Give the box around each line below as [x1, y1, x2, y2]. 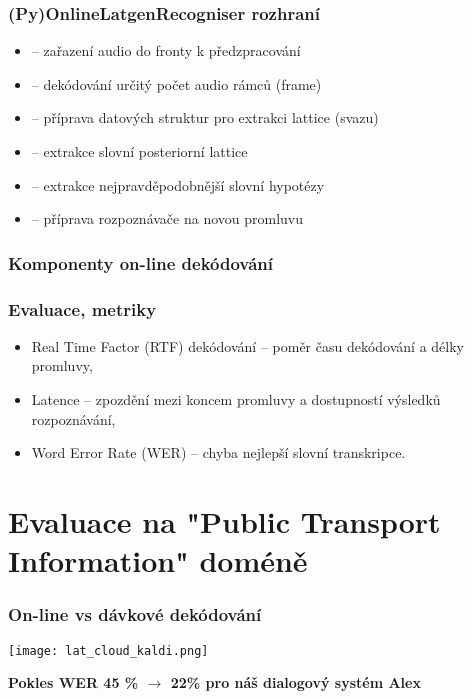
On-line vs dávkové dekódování [8, 602, 262, 627]
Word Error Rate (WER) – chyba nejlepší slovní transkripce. [31, 442, 406, 463]
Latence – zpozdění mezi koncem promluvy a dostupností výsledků [31, 389, 441, 410]
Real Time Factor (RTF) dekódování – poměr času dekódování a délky [31, 335, 464, 356]
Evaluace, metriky [8, 296, 157, 321]
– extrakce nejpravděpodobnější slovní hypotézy [31, 174, 325, 195]
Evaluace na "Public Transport [8, 501, 441, 541]
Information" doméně [8, 540, 308, 581]
